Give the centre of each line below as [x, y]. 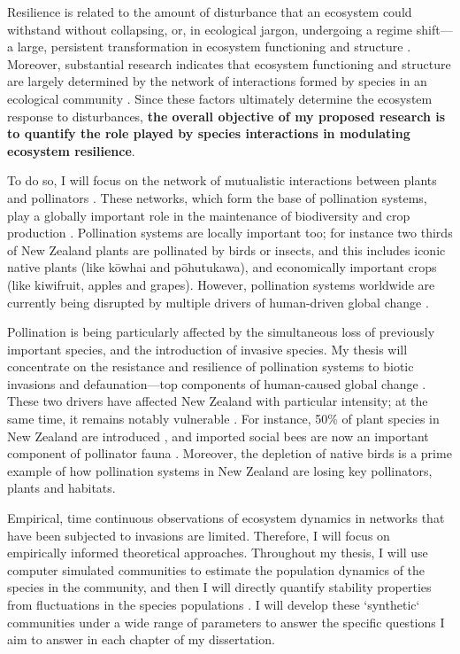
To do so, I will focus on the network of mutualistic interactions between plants [222, 180]
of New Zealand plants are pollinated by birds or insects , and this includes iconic [226, 249]
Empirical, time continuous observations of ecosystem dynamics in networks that [226, 518]
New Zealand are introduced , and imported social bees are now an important [218, 436]
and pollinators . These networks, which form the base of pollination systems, [217, 197]
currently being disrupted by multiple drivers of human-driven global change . [218, 302]
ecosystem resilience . [71, 150]
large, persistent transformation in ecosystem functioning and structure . [214, 47]
